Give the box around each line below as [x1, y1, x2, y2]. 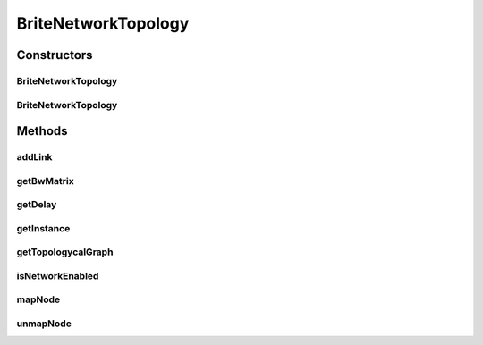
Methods [16, 123, 68, 139]
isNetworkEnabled [16, 269, 99, 282]
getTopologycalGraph [16, 246, 114, 258]
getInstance [16, 222, 71, 234]
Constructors [16, 47, 93, 63]
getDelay [16, 198, 57, 211]
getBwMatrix [16, 174, 75, 187]
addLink [16, 151, 53, 164]
